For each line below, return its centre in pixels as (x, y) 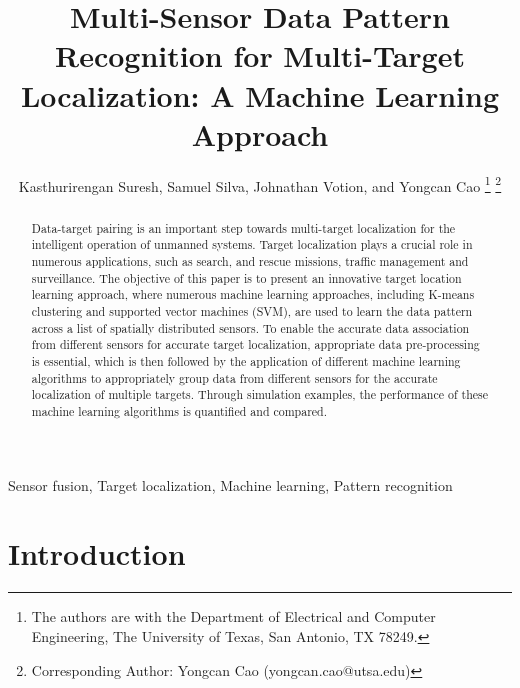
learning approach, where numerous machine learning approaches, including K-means (253, 294)
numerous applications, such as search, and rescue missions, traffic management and (250, 261)
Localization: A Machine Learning (260, 94)
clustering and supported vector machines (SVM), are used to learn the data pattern (252, 311)
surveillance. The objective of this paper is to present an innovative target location (246, 277)
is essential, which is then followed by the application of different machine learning (246, 360)
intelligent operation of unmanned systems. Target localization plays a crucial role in (252, 244)
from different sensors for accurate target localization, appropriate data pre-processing (255, 344)
